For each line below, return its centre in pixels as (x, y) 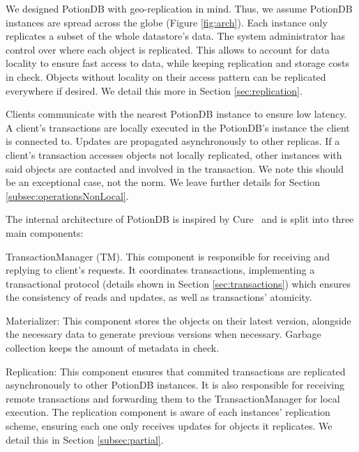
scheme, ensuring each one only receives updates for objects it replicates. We (169, 426)
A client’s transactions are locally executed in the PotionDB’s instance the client (178, 127)
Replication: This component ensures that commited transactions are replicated (176, 371)
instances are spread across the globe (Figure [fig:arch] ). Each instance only (167, 22)
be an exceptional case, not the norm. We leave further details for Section (163, 182)
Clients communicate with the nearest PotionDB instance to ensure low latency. (176, 114)
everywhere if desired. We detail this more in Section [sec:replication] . (154, 90)
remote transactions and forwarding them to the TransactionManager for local (173, 398)
